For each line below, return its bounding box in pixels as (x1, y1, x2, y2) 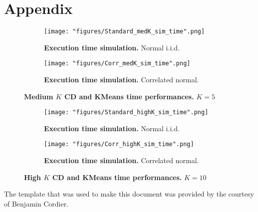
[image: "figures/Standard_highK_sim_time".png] (44, 109, 209, 116)
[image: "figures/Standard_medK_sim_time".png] (44, 28, 205, 35)
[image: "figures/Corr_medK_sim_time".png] (44, 60, 191, 67)
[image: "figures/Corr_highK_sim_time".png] (44, 141, 194, 148)
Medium (24, 91, 53, 101)
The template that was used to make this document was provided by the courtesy (4, 189, 254, 199)
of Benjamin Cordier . (4, 198, 69, 209)
